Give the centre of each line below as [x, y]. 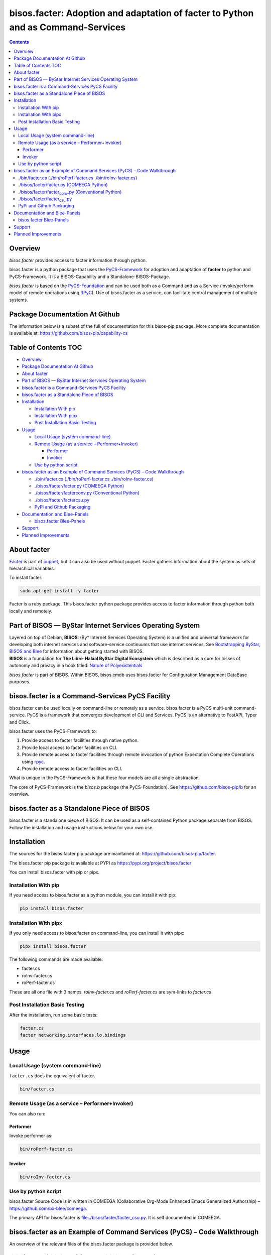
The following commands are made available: [56, 959]
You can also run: [27, 1113]
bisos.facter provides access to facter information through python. [78, 260]
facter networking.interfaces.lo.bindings [73, 1035]
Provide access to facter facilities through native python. [80, 740]
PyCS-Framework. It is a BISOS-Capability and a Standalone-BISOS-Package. [90, 277]
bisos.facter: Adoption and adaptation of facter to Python [131, 13]
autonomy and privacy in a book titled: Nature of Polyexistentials [76, 666]
